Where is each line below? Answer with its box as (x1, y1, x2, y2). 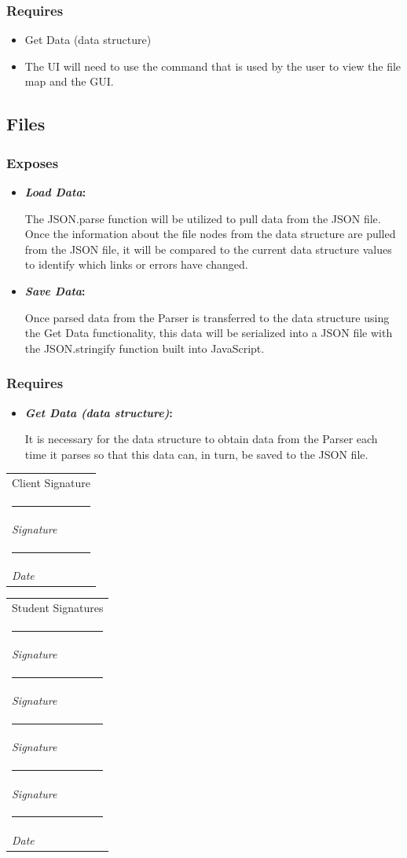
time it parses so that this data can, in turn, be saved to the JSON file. (24, 445, 368, 462)
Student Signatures (12, 599, 104, 616)
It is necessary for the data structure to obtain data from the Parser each (24, 431, 378, 447)
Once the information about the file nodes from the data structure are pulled (24, 225, 396, 242)
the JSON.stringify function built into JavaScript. (24, 339, 265, 356)
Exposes (6, 152, 59, 172)
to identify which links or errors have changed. (24, 256, 248, 273)
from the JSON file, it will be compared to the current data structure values (24, 240, 392, 257)
